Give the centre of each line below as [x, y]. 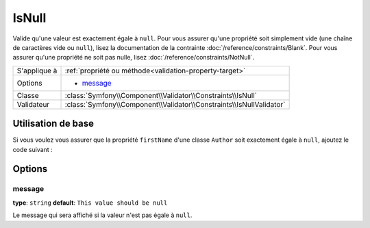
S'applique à [37, 71]
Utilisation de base [53, 124]
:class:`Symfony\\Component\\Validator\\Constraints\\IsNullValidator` [175, 104]
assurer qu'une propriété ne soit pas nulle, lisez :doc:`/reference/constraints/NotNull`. [134, 58]
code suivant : [33, 149]
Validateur [33, 104]
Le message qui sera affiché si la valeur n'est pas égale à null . [102, 215]
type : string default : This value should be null [90, 203]
